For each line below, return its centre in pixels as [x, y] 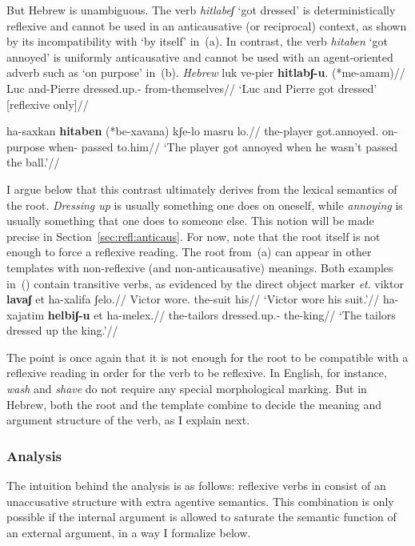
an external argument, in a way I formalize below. [129, 532]
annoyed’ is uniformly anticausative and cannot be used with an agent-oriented [200, 56]
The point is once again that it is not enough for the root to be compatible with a [207, 357]
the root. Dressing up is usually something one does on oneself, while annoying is [205, 205]
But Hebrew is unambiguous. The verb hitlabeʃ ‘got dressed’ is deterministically [201, 10]
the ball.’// [33, 162]
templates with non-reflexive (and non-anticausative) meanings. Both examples [200, 267]
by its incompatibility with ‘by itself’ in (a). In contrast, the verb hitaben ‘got [197, 41]
